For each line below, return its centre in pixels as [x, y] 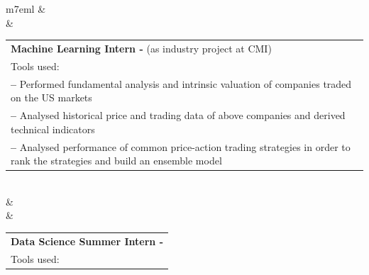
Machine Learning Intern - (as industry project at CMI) [141, 48]
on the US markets [51, 97]
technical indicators [53, 129]
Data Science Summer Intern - [87, 241]
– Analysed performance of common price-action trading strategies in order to [181, 146]
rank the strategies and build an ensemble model [116, 161]
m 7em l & [26, 9]
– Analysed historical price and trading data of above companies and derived [178, 115]
